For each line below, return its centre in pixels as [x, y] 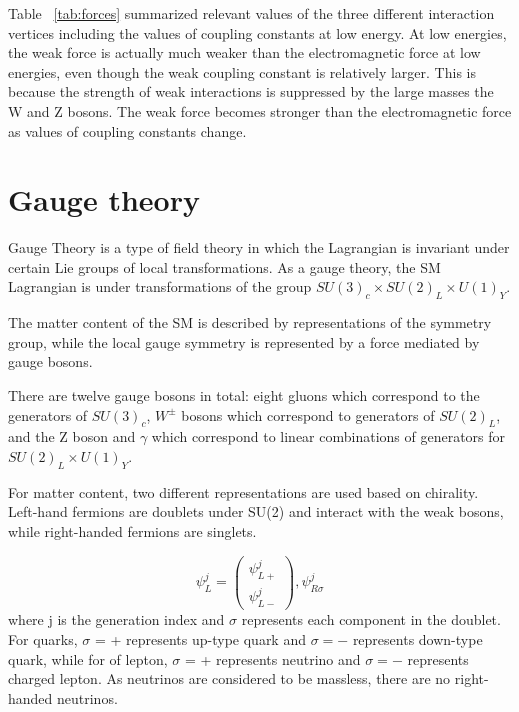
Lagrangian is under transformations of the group [160, 286]
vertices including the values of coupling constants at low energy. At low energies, [257, 32]
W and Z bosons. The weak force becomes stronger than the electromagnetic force [260, 110]
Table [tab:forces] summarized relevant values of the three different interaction [251, 13]
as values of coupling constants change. [127, 130]
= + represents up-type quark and [200, 638]
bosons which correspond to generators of [308, 414]
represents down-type [417, 638]
